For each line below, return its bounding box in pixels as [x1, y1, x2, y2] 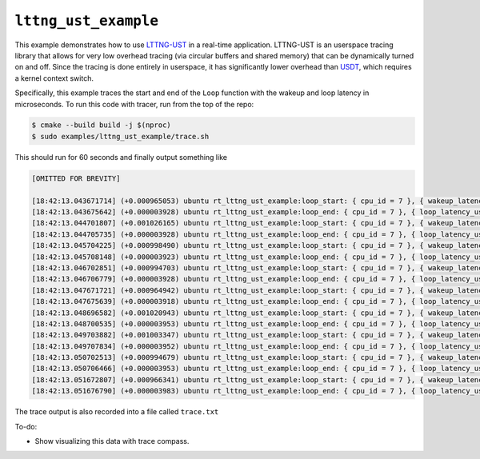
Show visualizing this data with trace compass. [34, 437, 190, 446]
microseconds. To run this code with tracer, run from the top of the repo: [14, 99, 254, 109]
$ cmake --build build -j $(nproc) [31, 121, 171, 130]
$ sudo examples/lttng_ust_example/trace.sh [31, 132, 210, 141]
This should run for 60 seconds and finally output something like [14, 152, 228, 162]
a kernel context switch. [14, 73, 94, 83]
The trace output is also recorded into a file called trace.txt [14, 407, 219, 417]
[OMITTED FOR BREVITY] [31, 174, 121, 183]
